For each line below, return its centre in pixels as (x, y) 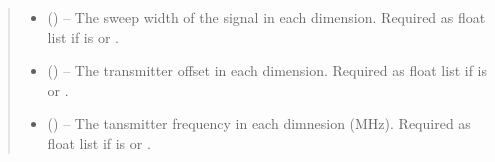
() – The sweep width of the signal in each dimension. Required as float (266, 17)
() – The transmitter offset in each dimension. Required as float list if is (267, 70)
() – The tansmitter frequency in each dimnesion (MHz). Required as (259, 123)
